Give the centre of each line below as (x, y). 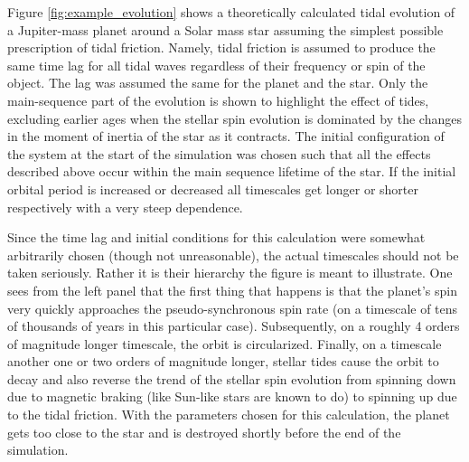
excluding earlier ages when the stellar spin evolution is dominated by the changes (234, 118)
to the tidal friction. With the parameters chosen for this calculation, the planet (229, 415)
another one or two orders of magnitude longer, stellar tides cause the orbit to (223, 361)
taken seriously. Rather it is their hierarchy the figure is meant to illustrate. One (230, 273)
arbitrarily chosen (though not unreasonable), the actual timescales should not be (233, 255)
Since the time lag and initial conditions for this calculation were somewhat (216, 237)
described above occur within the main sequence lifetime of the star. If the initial (232, 171)
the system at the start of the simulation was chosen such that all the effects (219, 153)
